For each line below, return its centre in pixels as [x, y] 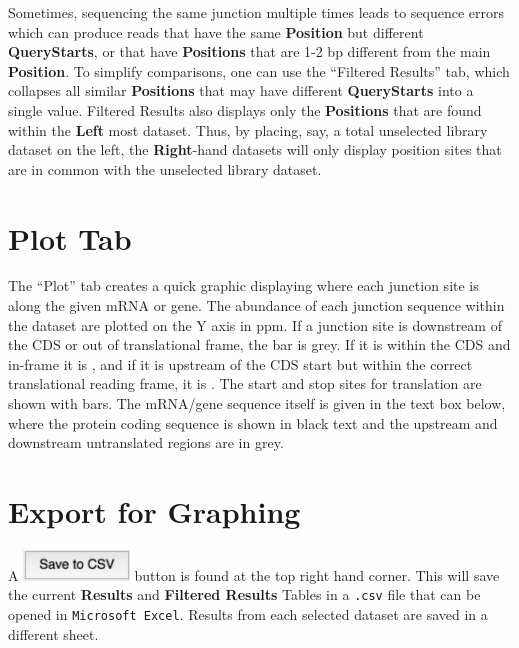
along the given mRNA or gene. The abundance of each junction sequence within [256, 305]
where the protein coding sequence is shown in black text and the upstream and [253, 422]
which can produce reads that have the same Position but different [216, 31]
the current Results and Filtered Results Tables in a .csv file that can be [244, 594]
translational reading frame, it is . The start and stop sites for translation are [245, 383]
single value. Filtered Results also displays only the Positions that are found [245, 109]
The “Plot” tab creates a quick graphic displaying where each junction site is [243, 285]
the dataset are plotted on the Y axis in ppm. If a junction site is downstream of [255, 324]
